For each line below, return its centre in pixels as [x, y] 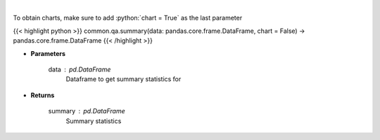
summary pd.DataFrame [87, 111]
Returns [43, 95]
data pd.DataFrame [80, 69]
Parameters [48, 53]
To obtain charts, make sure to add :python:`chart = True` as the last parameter [128, 18]
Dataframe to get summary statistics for [123, 79]
